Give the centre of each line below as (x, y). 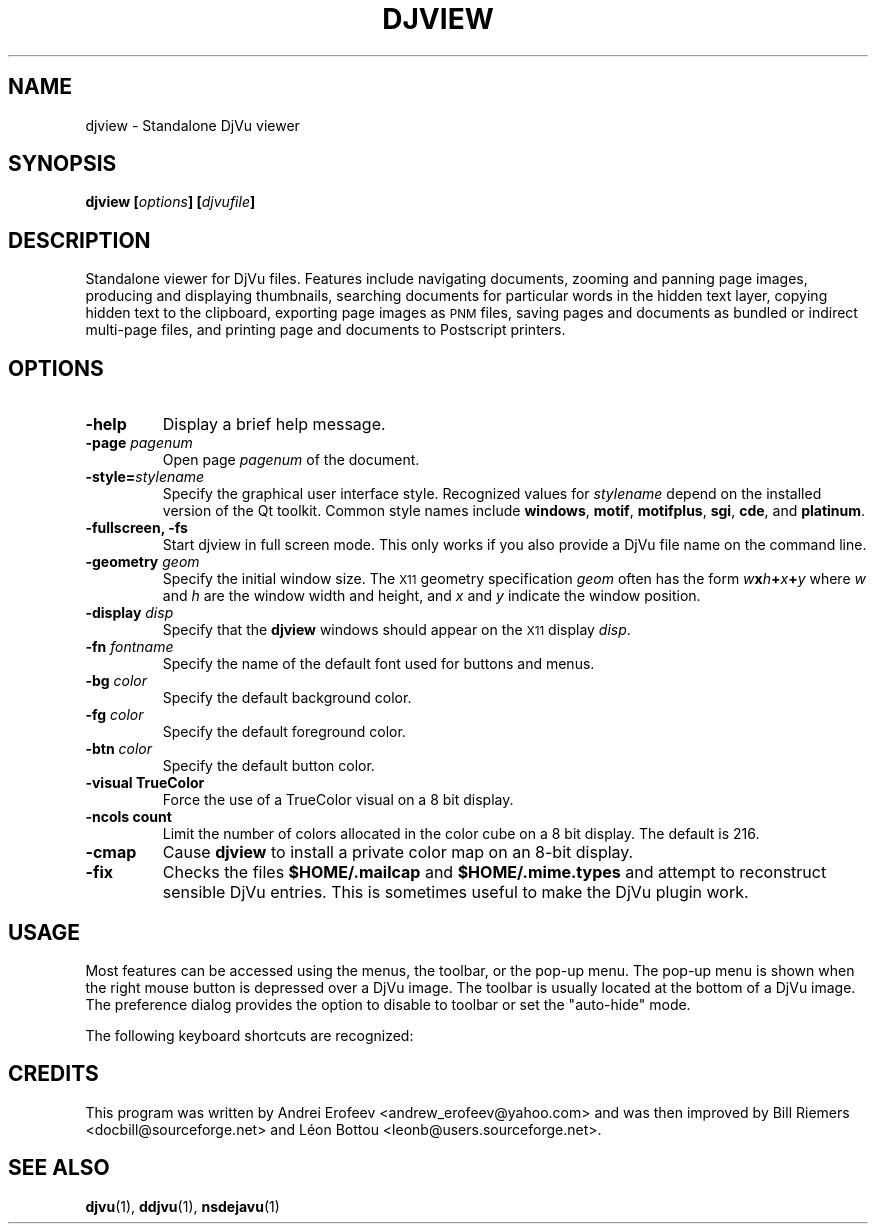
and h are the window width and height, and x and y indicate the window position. (431, 596)
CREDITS (53, 1074)
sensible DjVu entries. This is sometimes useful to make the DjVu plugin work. (455, 892)
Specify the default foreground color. (284, 732)
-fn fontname (129, 647)
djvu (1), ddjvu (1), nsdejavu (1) (182, 1206)
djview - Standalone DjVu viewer (192, 125)
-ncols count (128, 817)
